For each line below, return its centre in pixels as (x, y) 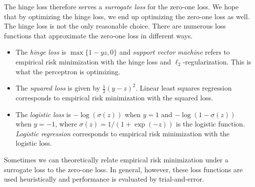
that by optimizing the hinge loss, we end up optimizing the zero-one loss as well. (127, 16)
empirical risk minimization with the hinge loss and (93, 61)
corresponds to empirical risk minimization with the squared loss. (114, 97)
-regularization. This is (217, 61)
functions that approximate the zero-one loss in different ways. (98, 35)
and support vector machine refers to (174, 52)
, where (66, 124)
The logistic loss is (43, 114)
